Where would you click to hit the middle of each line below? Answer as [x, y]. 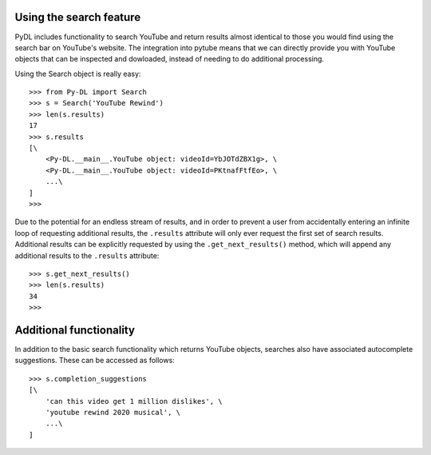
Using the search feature [78, 17]
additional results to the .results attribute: [87, 255]
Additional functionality [75, 330]
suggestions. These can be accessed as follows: [95, 361]
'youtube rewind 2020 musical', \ [113, 412]
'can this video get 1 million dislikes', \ [134, 401]
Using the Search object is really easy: [78, 74]
